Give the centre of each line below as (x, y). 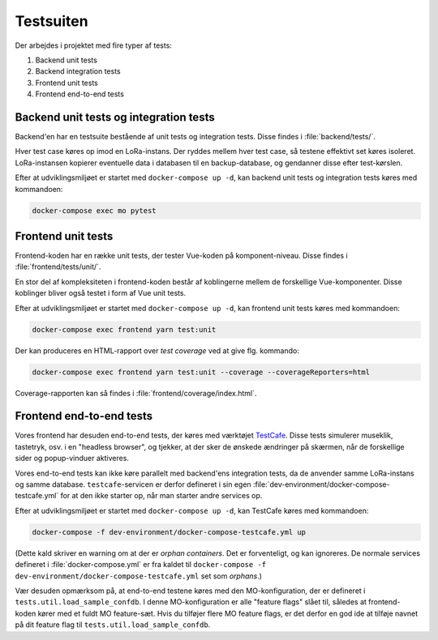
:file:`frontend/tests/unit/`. (58, 267)
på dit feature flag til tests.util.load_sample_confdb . (113, 625)
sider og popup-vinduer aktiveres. (72, 459)
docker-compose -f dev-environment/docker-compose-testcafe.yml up (169, 532)
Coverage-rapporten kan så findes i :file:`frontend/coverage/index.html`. (136, 393)
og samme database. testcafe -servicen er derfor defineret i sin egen (133, 484)
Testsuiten (52, 21)
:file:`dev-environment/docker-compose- (321, 484)
